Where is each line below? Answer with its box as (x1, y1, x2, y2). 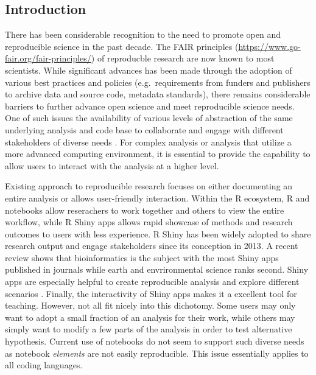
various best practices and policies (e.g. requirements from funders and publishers (5, 75, 311, 88)
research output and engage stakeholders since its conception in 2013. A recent (5, 239, 298, 252)
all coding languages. (5, 359, 83, 371)
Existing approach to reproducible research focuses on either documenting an (5, 180, 293, 192)
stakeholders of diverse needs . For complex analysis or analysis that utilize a (5, 135, 292, 148)
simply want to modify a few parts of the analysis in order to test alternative (5, 323, 292, 335)
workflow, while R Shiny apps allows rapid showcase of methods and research (5, 216, 293, 228)
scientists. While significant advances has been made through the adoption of (5, 63, 292, 76)
